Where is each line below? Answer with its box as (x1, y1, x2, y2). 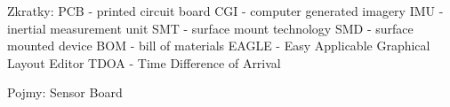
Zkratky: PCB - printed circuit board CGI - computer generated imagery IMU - (7, 2, 444, 19)
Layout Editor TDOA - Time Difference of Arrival (7, 53, 281, 72)
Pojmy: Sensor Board (7, 83, 123, 102)
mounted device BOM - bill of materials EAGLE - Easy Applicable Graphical (7, 36, 430, 55)
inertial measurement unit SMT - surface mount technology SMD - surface (7, 19, 414, 37)
